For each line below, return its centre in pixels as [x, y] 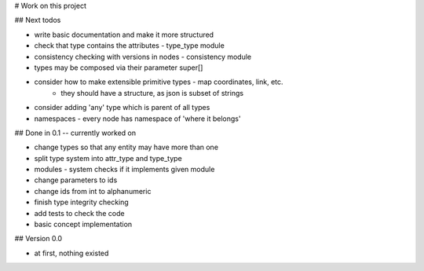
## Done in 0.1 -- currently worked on [75, 133]
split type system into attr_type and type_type [108, 158]
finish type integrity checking [81, 202]
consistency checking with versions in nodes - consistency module [143, 57]
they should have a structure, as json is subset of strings [152, 93]
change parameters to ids [76, 180]
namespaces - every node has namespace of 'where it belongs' [137, 119]
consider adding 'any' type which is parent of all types [122, 108]
